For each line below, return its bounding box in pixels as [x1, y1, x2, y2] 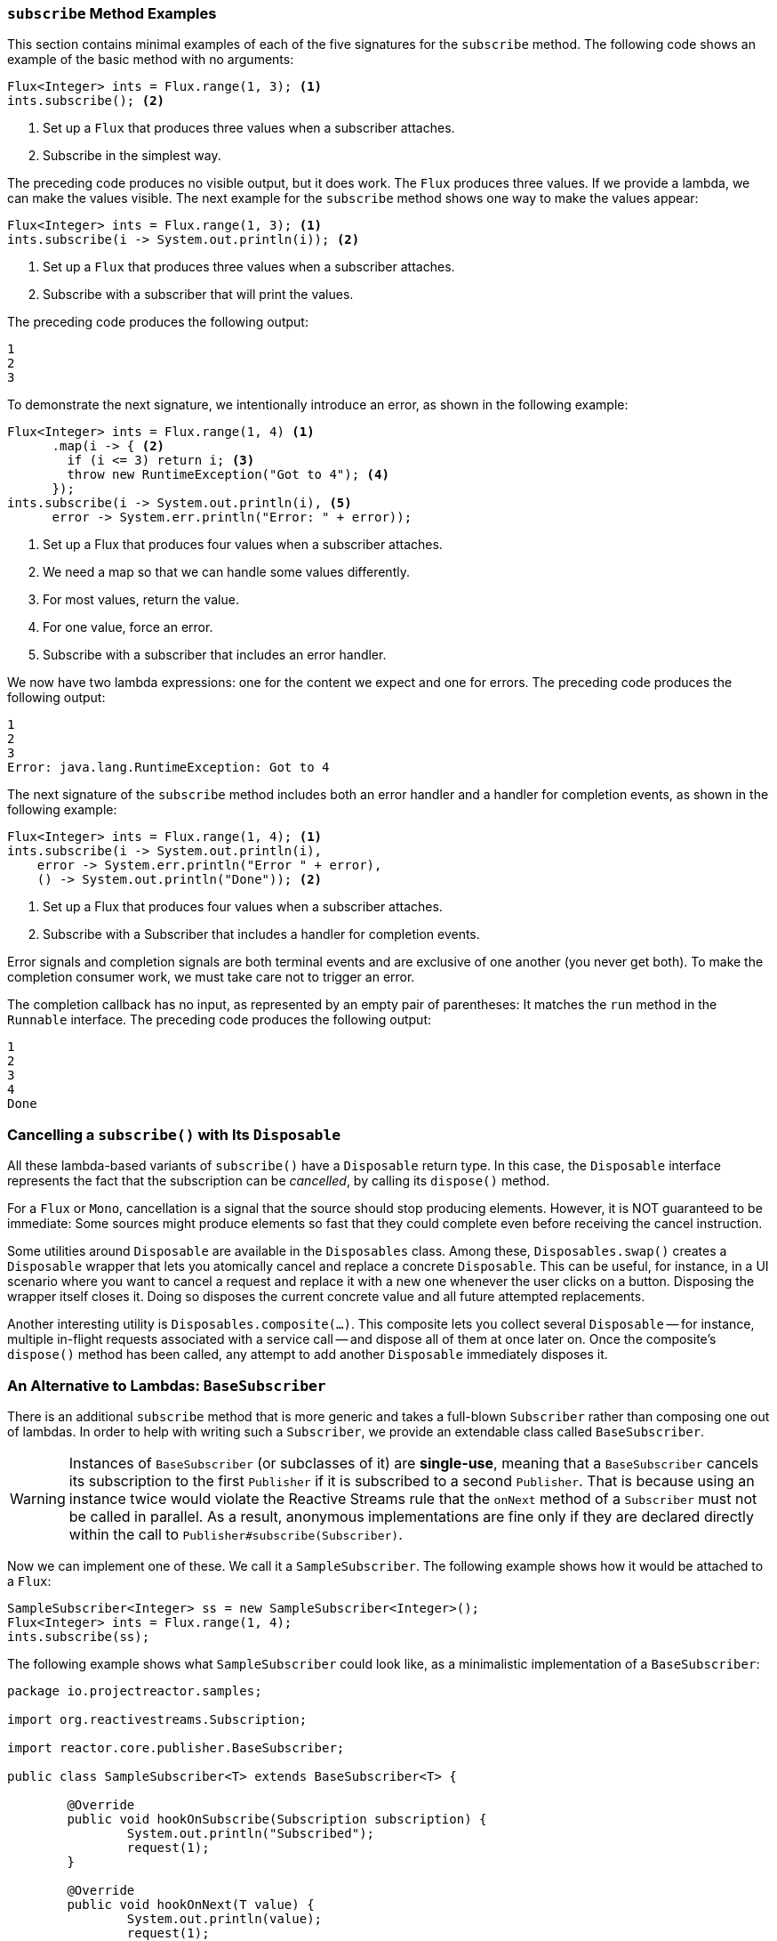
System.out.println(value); [126, 1911, 323, 1926]
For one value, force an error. [43, 619, 213, 635]
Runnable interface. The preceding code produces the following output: [7, 1012, 432, 1028]
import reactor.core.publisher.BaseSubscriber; [7, 1740, 345, 1755]
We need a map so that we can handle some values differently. [43, 564, 410, 580]
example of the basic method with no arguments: [7, 52, 294, 68]
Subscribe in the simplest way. [43, 148, 221, 164]
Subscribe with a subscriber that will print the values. [43, 287, 354, 303]
